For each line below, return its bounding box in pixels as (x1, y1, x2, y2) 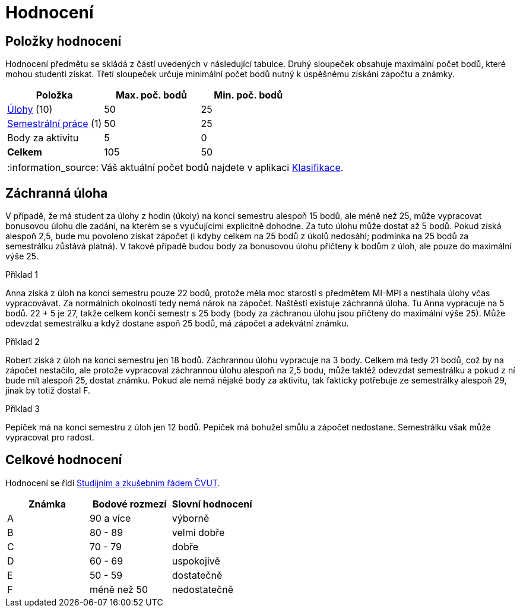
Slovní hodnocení (172, 497, 252, 510)
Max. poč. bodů (115, 89, 187, 102)
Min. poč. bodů (214, 89, 283, 102)
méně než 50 (89, 583, 148, 595)
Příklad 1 (5, 269, 38, 280)
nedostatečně (172, 583, 233, 595)
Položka (36, 89, 73, 102)
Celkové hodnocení (5, 452, 122, 468)
